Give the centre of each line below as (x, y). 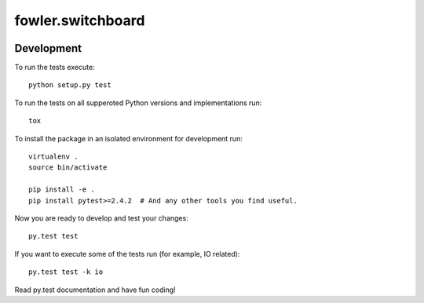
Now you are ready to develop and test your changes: (101, 218)
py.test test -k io (66, 272)
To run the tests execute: (55, 68)
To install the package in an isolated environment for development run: (128, 138)
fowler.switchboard (80, 20)
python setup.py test (70, 85)
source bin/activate (68, 168)
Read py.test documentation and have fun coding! (95, 290)
